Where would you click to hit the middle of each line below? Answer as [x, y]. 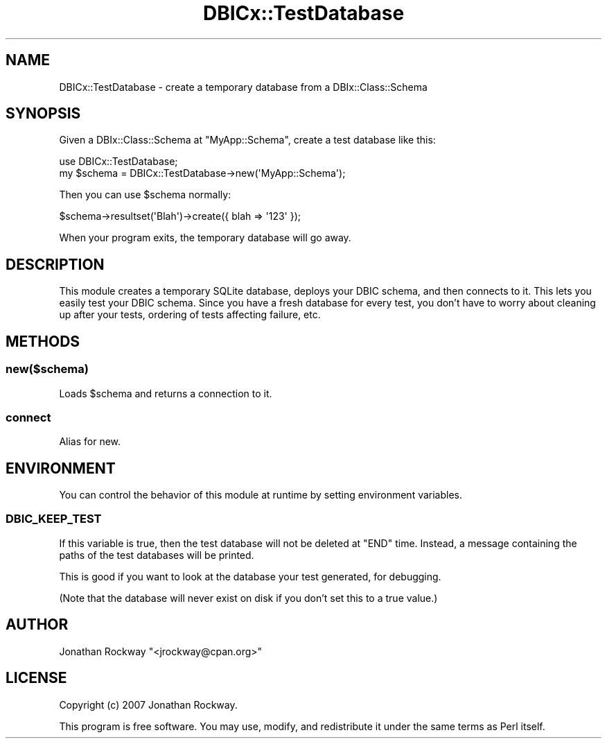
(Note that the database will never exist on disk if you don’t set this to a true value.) [248, 598]
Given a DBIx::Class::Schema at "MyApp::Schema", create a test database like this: [247, 140]
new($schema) [47, 369]
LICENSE [36, 678]
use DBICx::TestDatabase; [118, 162]
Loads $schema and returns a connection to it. [166, 393]
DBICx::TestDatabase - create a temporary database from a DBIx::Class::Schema [243, 87]
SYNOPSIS [43, 114]
